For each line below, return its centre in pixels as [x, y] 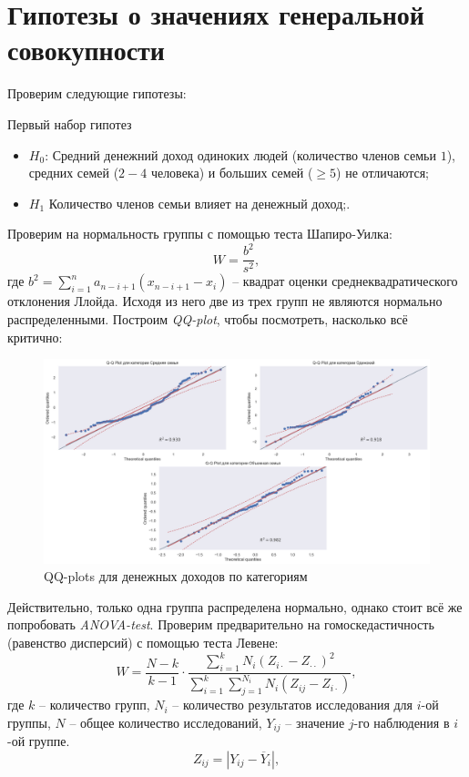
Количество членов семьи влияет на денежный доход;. [199, 203]
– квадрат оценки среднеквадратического [345, 281]
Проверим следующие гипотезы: [97, 93]
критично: [35, 337]
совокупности [86, 50]
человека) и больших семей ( [232, 173]
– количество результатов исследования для [293, 705]
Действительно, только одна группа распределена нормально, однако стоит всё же [235, 606]
